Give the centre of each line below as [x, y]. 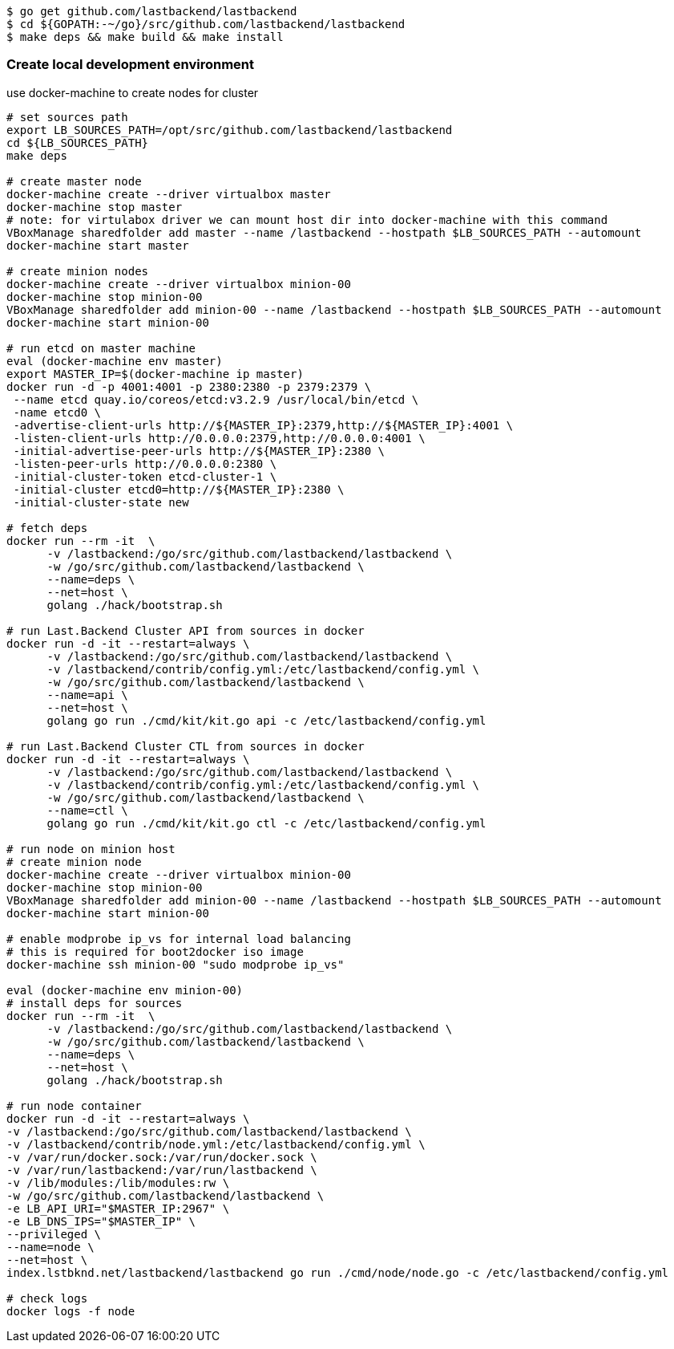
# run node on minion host [91, 849]
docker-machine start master [98, 245]
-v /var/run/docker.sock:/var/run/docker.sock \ [162, 1157]
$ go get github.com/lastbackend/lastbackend [152, 11]
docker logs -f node [71, 1311]
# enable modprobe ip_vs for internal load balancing [179, 939]
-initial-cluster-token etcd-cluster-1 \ [145, 476]
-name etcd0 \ [57, 412]
